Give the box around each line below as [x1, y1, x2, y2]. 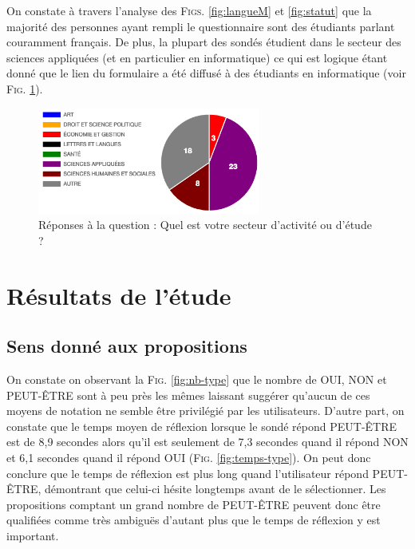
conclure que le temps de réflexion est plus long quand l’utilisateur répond [6, 464, 369, 481]
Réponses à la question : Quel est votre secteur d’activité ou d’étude [38, 216, 372, 233]
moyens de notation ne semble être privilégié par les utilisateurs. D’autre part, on [6, 402, 405, 419]
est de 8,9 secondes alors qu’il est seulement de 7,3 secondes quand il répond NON [6, 433, 409, 450]
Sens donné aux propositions [6, 334, 247, 358]
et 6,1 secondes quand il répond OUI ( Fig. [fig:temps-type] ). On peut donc [6, 449, 371, 466]
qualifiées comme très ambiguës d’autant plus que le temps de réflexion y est [6, 511, 381, 528]
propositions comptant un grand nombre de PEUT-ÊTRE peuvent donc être [6, 496, 381, 512]
